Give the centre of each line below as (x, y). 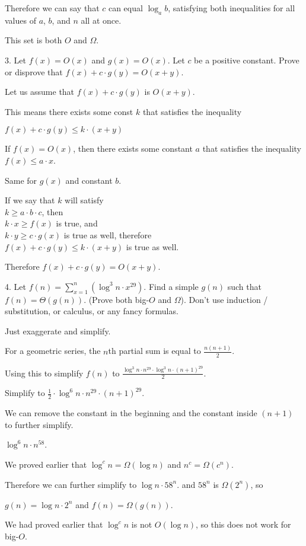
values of (20, 20)
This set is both (34, 40)
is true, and (77, 223)
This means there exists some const (69, 111)
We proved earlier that (46, 464)
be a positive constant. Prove (247, 60)
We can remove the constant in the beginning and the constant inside (131, 413)
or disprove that (34, 71)
